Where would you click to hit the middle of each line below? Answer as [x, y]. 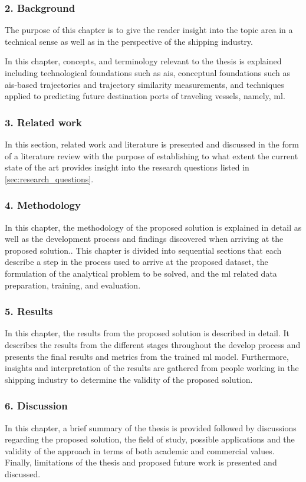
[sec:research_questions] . [49, 178]
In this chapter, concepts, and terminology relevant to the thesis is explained [143, 61]
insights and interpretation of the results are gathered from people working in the [152, 368]
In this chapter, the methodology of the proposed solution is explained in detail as [153, 227]
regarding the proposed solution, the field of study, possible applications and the [150, 439]
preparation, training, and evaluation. [73, 285]
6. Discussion [36, 406]
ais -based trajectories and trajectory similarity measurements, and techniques [144, 84]
